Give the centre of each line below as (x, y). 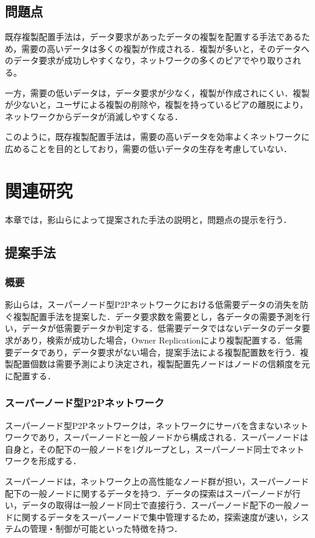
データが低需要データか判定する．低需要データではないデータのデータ (161, 328)
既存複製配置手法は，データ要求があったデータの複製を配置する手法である (153, 37)
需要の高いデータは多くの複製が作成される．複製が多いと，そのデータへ (165, 48)
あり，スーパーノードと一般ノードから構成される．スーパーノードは (173, 437)
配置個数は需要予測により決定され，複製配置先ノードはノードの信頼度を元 (161, 364)
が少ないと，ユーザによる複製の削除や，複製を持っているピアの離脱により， (157, 105)
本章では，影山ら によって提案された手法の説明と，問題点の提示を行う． (148, 219)
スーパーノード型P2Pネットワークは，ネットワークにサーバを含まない (144, 425)
